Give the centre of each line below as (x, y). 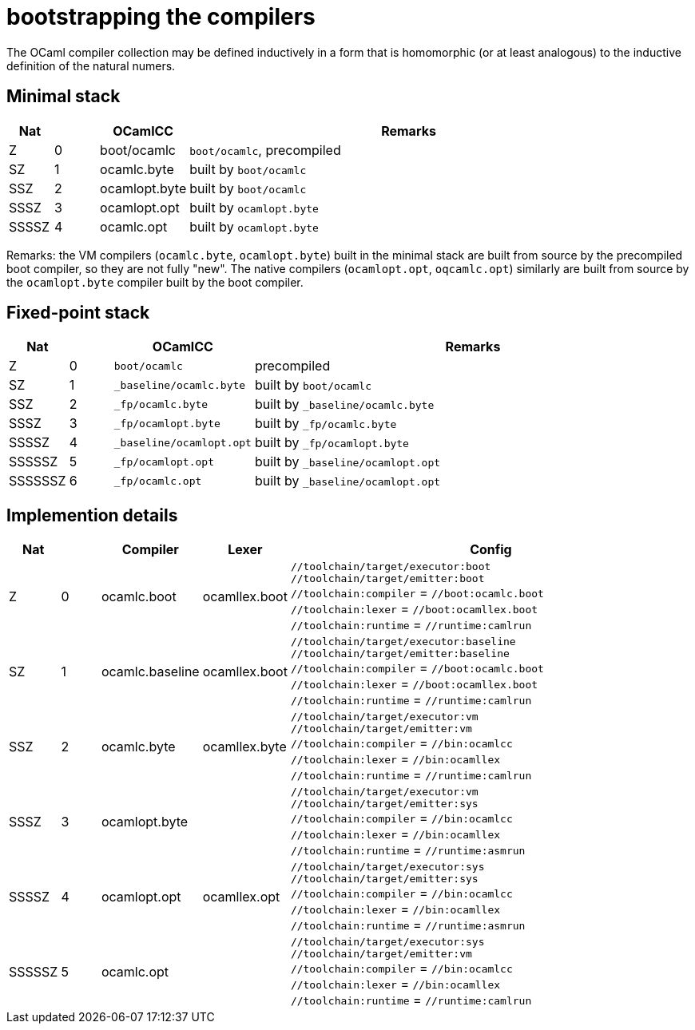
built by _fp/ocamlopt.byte (332, 443)
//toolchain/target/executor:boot (391, 567)
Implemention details (92, 515)
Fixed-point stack (78, 313)
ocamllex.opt (241, 897)
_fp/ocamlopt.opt (164, 462)
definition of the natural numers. (91, 65)
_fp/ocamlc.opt (158, 481)
